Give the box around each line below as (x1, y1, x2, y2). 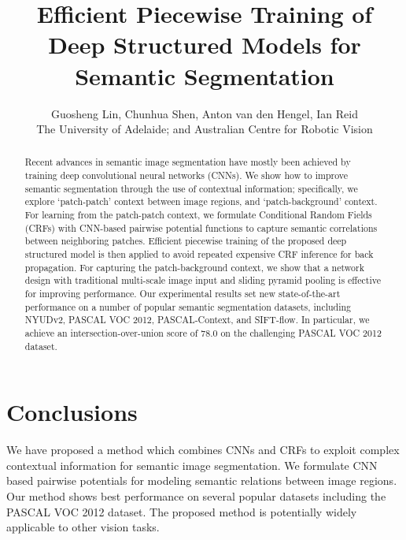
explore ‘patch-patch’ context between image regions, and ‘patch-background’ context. (24, 195, 378, 208)
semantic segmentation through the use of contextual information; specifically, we (24, 181, 358, 195)
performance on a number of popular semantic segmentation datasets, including (24, 300, 352, 313)
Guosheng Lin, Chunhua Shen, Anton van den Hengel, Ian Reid (51, 105, 358, 121)
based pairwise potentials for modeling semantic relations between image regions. (6, 472, 397, 489)
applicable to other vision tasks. (6, 519, 160, 535)
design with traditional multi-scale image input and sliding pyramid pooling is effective (24, 274, 381, 287)
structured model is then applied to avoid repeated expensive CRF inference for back (24, 248, 374, 261)
